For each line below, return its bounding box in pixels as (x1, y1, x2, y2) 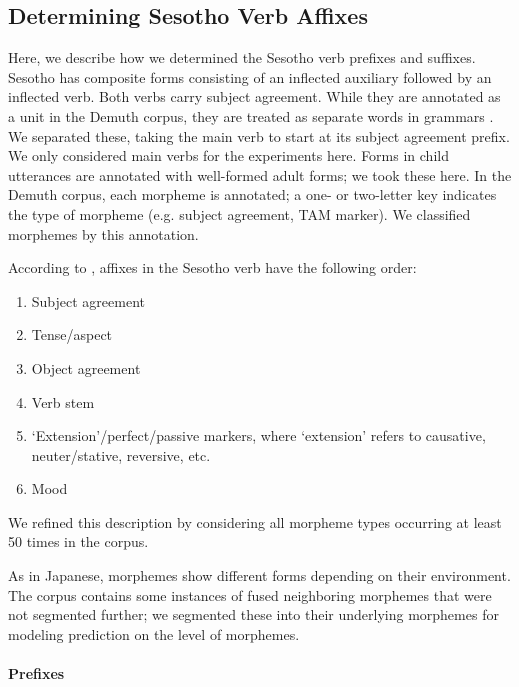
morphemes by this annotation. (8, 223, 199, 244)
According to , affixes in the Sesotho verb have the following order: (8, 257, 417, 278)
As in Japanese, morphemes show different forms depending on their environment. (8, 565, 511, 586)
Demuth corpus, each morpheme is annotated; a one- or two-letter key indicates (8, 184, 497, 205)
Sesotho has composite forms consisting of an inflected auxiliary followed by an (8, 66, 492, 87)
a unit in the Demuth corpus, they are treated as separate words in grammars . (8, 105, 494, 126)
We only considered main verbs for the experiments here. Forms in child (8, 145, 449, 166)
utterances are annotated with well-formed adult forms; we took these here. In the (8, 164, 512, 185)
